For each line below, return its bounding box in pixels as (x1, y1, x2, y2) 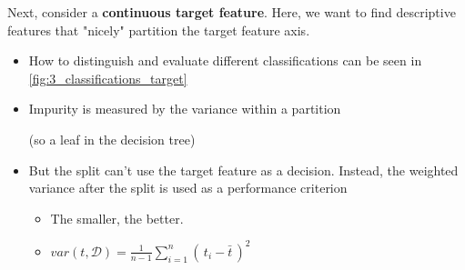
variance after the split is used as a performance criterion (28, 178, 348, 197)
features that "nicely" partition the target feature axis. (7, 20, 310, 39)
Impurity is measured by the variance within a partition (28, 99, 341, 118)
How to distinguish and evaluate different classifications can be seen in (28, 51, 422, 70)
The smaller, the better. (50, 208, 184, 227)
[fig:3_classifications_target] (28, 68, 187, 87)
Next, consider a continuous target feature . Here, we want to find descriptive (7, 3, 456, 21)
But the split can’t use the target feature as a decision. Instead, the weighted (28, 160, 459, 179)
